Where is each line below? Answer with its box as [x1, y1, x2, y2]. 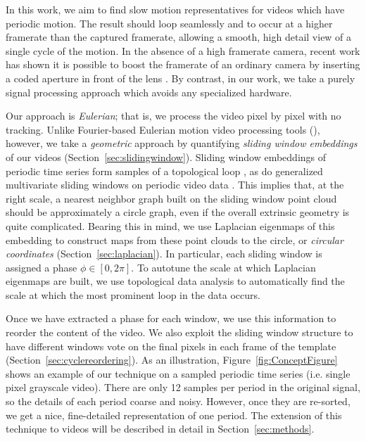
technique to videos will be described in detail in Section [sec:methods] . [6, 421, 315, 436]
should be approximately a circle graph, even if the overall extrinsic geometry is [6, 205, 350, 219]
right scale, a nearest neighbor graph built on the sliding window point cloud [6, 191, 337, 205]
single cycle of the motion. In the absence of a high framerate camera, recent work [6, 43, 360, 58]
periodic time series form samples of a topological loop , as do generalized [6, 163, 323, 178]
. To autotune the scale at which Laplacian [131, 260, 316, 274]
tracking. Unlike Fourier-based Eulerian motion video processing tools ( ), [6, 122, 320, 136]
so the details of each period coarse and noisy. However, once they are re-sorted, [6, 394, 351, 409]
